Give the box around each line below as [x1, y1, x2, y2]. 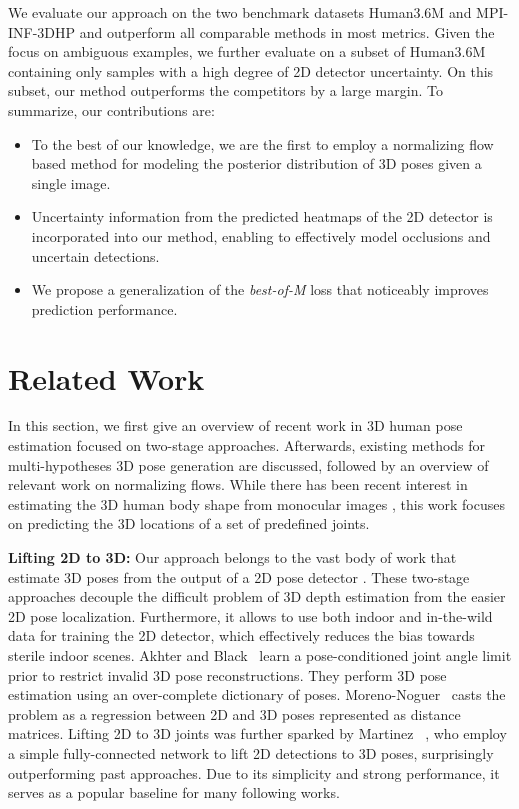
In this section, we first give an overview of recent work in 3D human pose [8, 415, 463, 436]
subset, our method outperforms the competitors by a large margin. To [8, 80, 443, 101]
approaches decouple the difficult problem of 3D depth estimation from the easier [8, 586, 506, 607]
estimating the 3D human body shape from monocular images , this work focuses [8, 493, 505, 514]
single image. [31, 172, 111, 193]
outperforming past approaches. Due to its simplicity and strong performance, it [8, 762, 500, 783]
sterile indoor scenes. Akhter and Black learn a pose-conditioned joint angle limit [8, 644, 512, 665]
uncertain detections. [31, 245, 160, 266]
